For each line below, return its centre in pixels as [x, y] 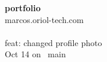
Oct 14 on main [35, 54]
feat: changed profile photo [53, 42]
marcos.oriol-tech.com [44, 19]
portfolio [23, 8]
